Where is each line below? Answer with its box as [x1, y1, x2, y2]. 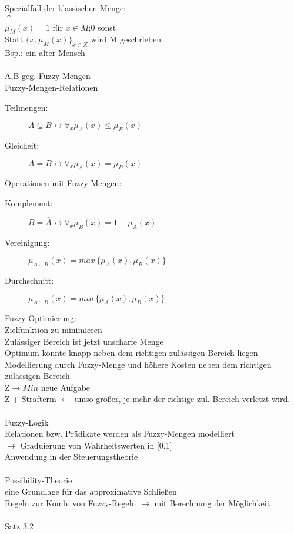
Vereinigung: [5, 236, 50, 248]
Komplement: [5, 196, 53, 209]
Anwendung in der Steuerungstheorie [5, 450, 138, 463]
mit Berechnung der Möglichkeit [154, 496, 270, 509]
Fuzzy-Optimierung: [5, 312, 76, 324]
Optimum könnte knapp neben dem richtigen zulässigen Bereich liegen [5, 347, 258, 359]
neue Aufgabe [41, 381, 91, 393]
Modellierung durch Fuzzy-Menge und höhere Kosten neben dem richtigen [5, 358, 272, 370]
